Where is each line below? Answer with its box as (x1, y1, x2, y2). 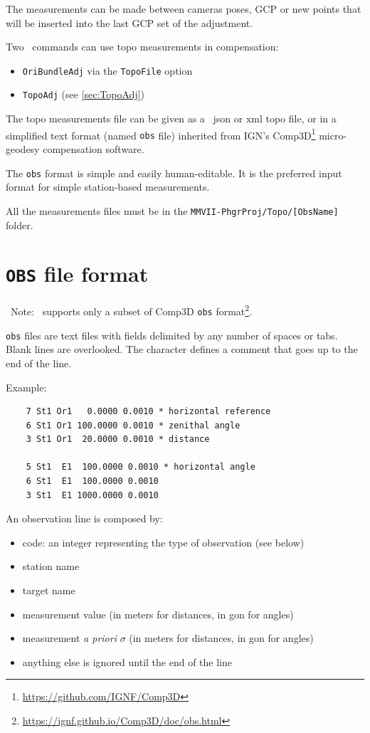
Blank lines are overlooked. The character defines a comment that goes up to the (6, 342, 358, 357)
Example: (6, 379, 47, 394)
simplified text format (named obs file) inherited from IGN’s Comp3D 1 (6, 125, 316, 142)
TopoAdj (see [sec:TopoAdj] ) (22, 87, 145, 102)
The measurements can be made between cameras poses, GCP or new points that (6, 1, 361, 16)
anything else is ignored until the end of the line (22, 654, 233, 669)
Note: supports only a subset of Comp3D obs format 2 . (10, 302, 253, 318)
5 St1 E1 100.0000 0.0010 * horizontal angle (26, 462, 255, 473)
